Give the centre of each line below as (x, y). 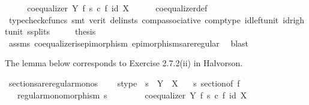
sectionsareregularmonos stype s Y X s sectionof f (124, 83)
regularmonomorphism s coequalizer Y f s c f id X (132, 95)
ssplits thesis (61, 31)
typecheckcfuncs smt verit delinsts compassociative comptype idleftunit (144, 19)
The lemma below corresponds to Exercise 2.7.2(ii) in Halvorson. (124, 63)
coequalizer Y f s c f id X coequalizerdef (117, 8)
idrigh (294, 19)
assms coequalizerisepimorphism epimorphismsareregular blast (129, 43)
